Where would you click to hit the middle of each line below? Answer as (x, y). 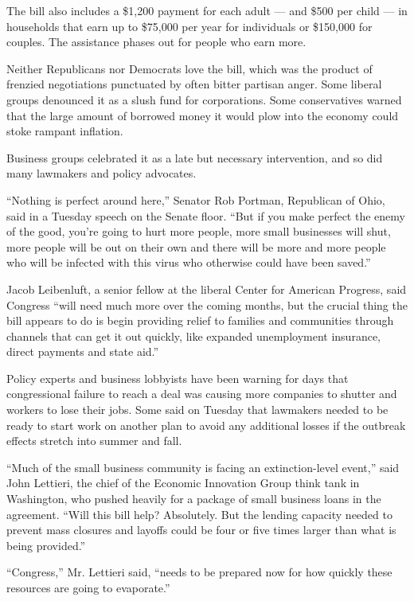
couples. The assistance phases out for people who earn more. (156, 42)
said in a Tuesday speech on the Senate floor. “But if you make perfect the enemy (206, 215)
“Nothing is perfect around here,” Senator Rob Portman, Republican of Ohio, (196, 199)
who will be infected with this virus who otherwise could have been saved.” (189, 262)
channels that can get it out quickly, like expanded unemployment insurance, (193, 336)
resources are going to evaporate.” (88, 587)
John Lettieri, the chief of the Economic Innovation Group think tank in (183, 483)
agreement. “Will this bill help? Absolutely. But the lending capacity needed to (199, 514)
